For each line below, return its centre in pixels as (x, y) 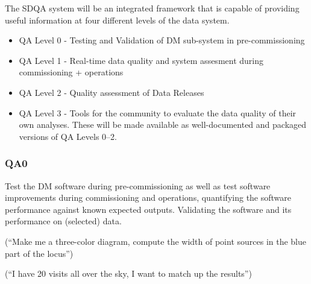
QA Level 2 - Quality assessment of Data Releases (112, 92)
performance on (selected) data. (63, 221)
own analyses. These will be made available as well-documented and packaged (163, 125)
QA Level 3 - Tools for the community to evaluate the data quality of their (158, 112)
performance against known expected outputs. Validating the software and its (148, 209)
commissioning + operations (71, 72)
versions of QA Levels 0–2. (68, 136)
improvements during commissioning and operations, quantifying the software (148, 197)
